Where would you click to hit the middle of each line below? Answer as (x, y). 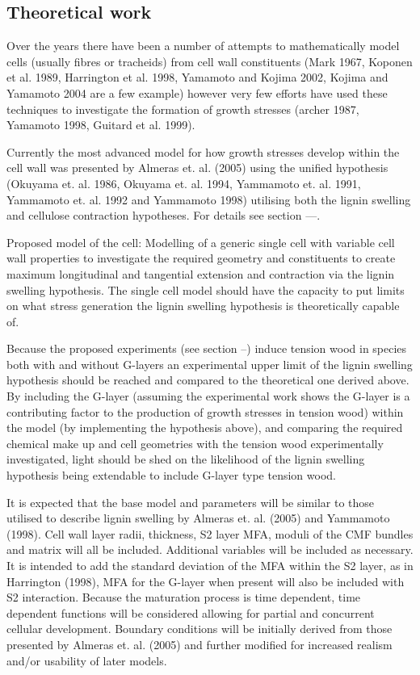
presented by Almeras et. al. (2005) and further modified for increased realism (199, 644)
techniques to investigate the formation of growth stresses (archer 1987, (183, 109)
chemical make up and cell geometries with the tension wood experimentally (195, 443)
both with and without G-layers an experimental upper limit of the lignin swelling (210, 364)
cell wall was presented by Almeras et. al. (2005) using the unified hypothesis (197, 168)
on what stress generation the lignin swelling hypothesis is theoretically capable (203, 306)
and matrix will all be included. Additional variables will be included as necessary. (210, 549)
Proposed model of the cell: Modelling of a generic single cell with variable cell (201, 242)
